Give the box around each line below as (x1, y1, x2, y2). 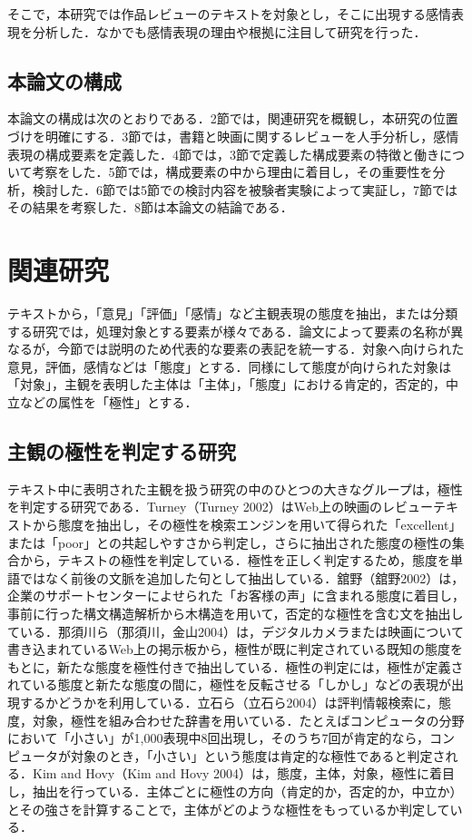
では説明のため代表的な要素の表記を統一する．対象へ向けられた (83, 339, 465, 358)
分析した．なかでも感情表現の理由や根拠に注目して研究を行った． (32, 22, 427, 41)
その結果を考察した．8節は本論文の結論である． (7, 198, 293, 217)
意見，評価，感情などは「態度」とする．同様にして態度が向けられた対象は (7, 357, 452, 376)
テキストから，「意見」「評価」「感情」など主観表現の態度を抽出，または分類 (7, 304, 458, 323)
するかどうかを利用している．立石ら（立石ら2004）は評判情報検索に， (19, 692, 438, 711)
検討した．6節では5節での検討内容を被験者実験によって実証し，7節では (32, 180, 457, 199)
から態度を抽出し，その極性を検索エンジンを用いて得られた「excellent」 (32, 515, 462, 534)
